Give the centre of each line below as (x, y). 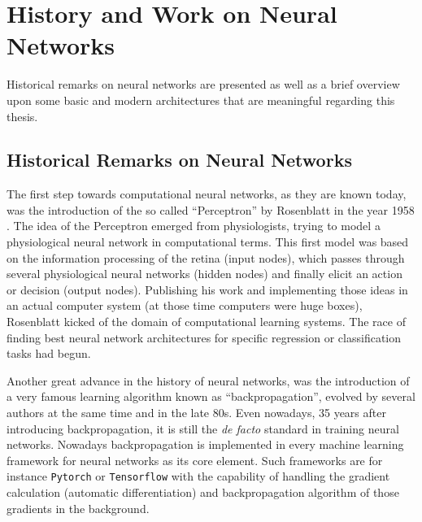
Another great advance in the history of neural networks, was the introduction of (208, 380)
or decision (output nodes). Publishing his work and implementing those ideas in (207, 289)
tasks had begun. (49, 353)
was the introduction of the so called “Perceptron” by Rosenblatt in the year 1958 (211, 209)
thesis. (22, 116)
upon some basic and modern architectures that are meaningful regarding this (201, 100)
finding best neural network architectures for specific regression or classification (204, 337)
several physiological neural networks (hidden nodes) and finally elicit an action (204, 274)
